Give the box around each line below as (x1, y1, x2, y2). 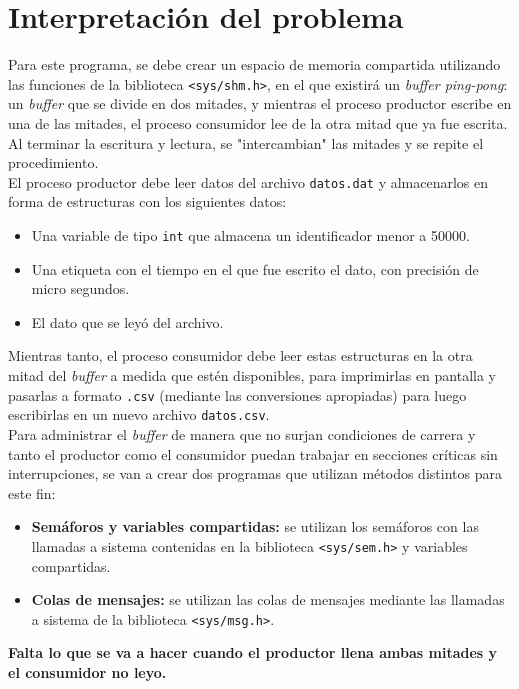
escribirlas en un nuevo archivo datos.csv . (8, 404, 270, 425)
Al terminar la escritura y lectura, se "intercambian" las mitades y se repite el (8, 132, 484, 153)
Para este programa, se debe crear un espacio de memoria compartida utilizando (8, 54, 501, 75)
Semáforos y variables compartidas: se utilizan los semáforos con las (31, 516, 479, 537)
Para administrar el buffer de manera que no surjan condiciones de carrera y (8, 423, 476, 444)
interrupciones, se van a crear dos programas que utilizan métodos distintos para (8, 463, 502, 484)
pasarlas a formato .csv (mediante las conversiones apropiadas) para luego (8, 384, 467, 405)
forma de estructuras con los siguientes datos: (8, 191, 287, 212)
